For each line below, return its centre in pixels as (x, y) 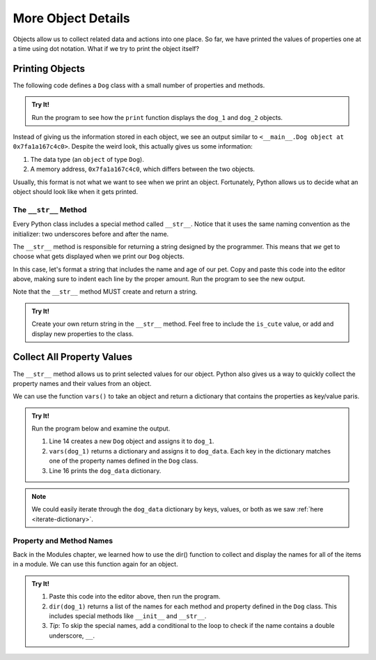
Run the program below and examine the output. (101, 428)
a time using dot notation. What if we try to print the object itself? (106, 48)
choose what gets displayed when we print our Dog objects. (99, 256)
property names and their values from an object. (82, 383)
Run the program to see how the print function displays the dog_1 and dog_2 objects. (157, 117)
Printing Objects (49, 69)
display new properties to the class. (83, 333)
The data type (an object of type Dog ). (87, 159)
